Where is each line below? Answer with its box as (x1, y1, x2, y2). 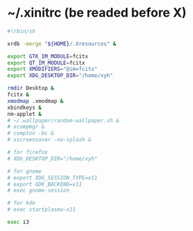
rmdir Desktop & (7, 85, 54, 92)
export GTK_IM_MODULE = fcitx (7, 53, 89, 60)
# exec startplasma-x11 (7, 206, 76, 213)
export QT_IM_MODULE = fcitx (7, 59, 85, 67)
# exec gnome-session (7, 187, 70, 194)
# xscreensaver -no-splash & (7, 137, 92, 144)
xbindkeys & (7, 104, 42, 111)
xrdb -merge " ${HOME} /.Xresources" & (7, 40, 117, 47)
